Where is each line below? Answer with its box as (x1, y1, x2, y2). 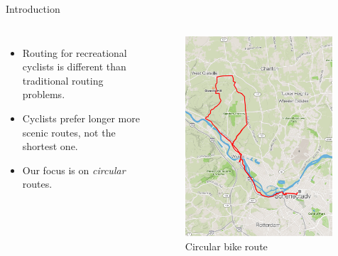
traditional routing (22, 73, 104, 87)
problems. (22, 87, 65, 102)
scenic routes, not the (22, 124, 116, 139)
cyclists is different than (22, 59, 126, 74)
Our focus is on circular (22, 162, 126, 177)
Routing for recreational (22, 45, 127, 60)
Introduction (6, 1, 60, 16)
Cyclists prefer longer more (22, 110, 140, 125)
